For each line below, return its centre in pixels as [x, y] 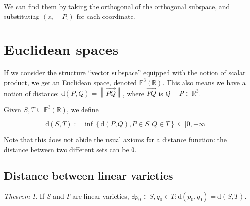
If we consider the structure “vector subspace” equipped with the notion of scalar [125, 73]
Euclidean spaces [61, 49]
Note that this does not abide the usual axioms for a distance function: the [115, 140]
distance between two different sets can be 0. [70, 149]
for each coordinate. [106, 16]
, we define [83, 109]
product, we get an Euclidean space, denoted [71, 82]
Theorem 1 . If [24, 196]
